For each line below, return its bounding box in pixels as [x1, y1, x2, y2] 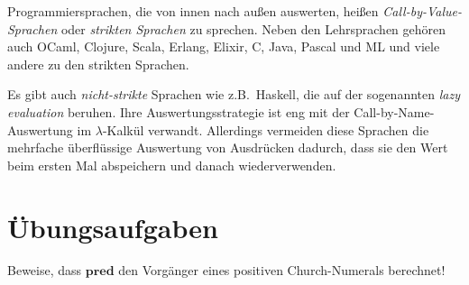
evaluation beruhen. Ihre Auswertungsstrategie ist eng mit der [7, 102, 350, 121]
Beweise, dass [7, 261, 82, 280]
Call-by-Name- [354, 102, 435, 121]
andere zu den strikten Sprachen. [7, 54, 189, 73]
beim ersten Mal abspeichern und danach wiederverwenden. [7, 155, 336, 174]
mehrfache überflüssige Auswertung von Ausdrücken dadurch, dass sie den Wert [7, 138, 448, 157]
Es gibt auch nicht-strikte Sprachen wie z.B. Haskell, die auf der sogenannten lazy [7, 85, 460, 104]
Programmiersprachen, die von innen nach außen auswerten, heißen [7, 2, 379, 20]
